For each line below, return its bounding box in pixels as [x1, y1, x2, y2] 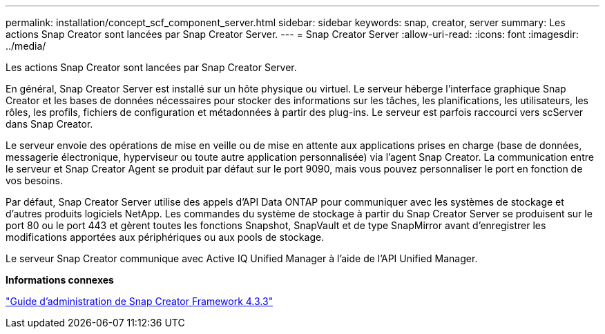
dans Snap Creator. [6, 118, 93, 130]
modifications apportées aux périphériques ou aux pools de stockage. [6, 231, 325, 243]
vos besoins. [6, 175, 63, 186]
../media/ [6, 40, 46, 52]
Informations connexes [6, 274, 114, 286]
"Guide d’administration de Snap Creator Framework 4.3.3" [6, 295, 273, 307]
